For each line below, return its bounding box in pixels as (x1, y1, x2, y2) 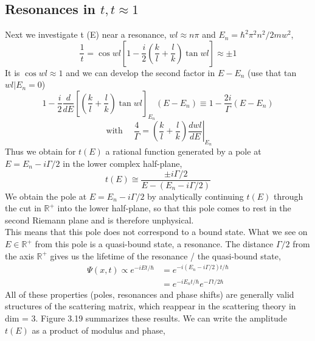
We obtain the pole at (5, 189, 87, 202)
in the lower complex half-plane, (63, 156, 182, 169)
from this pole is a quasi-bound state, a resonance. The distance (35, 237, 274, 250)
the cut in (5, 202, 41, 214)
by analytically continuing (147, 189, 244, 202)
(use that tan (247, 66, 297, 79)
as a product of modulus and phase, (32, 323, 165, 336)
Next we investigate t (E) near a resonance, (5, 28, 167, 41)
